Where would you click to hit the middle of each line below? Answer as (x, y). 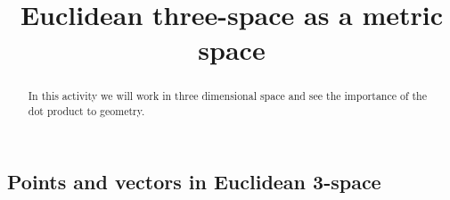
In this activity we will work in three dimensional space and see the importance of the (228, 96)
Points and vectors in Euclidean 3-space (194, 181)
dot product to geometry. (86, 111)
